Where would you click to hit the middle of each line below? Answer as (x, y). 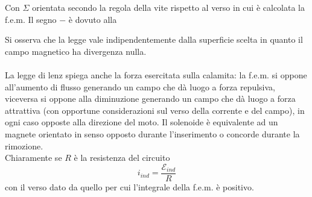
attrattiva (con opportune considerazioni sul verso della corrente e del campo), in (155, 110)
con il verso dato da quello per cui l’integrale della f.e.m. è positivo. (129, 186)
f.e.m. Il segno (31, 19)
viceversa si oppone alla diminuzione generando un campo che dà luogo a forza (150, 98)
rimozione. (24, 145)
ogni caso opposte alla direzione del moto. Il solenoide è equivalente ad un (142, 122)
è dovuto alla (93, 19)
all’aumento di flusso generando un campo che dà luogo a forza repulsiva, (140, 86)
